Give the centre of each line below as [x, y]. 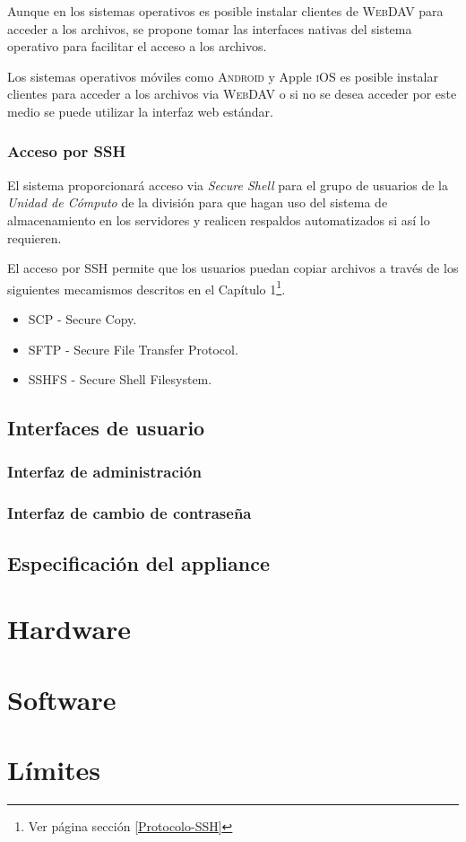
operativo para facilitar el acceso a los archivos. [137, 46]
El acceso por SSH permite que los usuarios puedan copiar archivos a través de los [233, 268]
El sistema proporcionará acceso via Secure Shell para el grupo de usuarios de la [228, 184]
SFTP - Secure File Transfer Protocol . [133, 349]
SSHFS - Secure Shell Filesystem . [120, 379]
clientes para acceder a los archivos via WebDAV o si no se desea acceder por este [232, 94]
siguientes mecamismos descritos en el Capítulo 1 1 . [147, 287]
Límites [54, 769]
